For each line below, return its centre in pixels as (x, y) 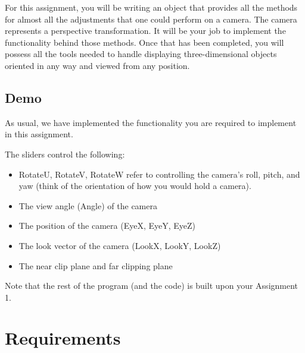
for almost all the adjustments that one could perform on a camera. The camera (151, 19)
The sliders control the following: (65, 154)
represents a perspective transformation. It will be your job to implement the (145, 31)
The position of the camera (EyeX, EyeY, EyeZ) (107, 226)
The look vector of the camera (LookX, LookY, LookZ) (120, 245)
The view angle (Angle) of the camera (88, 205)
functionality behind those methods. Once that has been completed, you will (144, 42)
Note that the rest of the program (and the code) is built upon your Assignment (152, 286)
